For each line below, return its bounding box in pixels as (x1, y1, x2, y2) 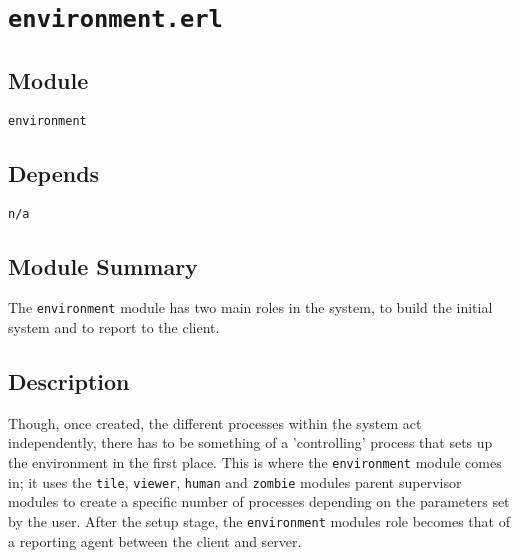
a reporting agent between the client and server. (8, 530, 302, 551)
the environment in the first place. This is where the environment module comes (8, 452, 502, 473)
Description (8, 366, 130, 397)
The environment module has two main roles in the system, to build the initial (8, 297, 493, 318)
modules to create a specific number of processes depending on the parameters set (8, 491, 510, 512)
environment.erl (8, 5, 223, 34)
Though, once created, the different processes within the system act (8, 412, 422, 433)
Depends (8, 157, 100, 188)
